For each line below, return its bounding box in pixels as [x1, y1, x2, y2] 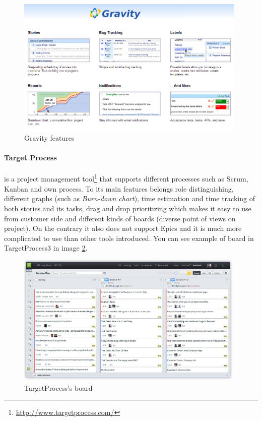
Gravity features [24, 133, 75, 143]
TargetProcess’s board [24, 382, 93, 393]
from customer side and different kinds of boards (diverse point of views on [4, 213, 236, 223]
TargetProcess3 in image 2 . [4, 243, 88, 253]
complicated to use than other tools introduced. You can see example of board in [4, 232, 254, 243]
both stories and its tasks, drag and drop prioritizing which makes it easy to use [4, 203, 251, 213]
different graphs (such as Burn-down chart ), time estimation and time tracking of [4, 193, 255, 204]
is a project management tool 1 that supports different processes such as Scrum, [4, 172, 248, 184]
